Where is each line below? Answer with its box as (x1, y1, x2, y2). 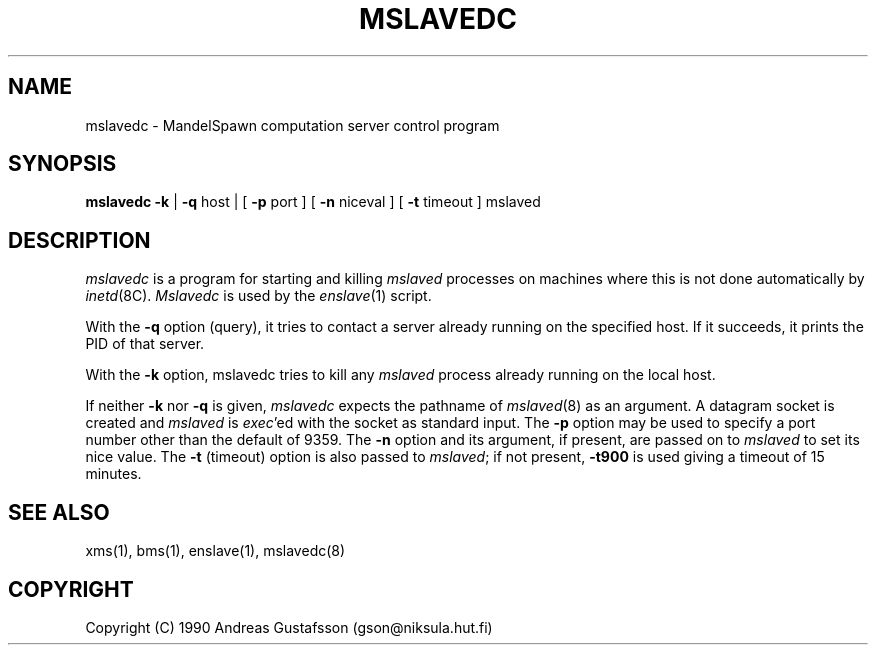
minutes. (85, 465, 142, 483)
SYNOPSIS (8, 151, 117, 177)
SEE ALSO (8, 499, 110, 525)
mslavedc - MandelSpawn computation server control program (85, 116, 500, 134)
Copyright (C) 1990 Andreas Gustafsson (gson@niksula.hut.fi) (85, 618, 493, 636)
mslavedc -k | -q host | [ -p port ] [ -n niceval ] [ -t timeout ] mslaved (85, 193, 541, 211)
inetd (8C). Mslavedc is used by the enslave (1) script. (85, 287, 432, 305)
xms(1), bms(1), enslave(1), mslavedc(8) (85, 542, 346, 560)
